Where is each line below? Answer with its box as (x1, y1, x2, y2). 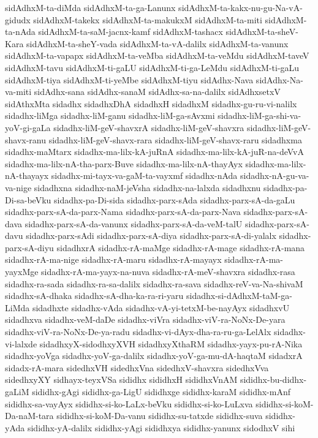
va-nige (5, 181, 32, 194)
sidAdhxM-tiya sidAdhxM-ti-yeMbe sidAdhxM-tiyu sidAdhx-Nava (5, 73, 254, 86)
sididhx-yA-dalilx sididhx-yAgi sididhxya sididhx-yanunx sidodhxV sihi (27, 421, 295, 434)
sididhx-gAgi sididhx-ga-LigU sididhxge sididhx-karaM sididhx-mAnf (32, 385, 291, 398)
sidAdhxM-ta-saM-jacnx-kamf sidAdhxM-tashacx (38, 25, 223, 38)
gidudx (5, 13, 31, 26)
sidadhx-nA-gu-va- (240, 169, 309, 182)
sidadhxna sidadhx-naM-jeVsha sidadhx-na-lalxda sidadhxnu (34, 181, 261, 194)
